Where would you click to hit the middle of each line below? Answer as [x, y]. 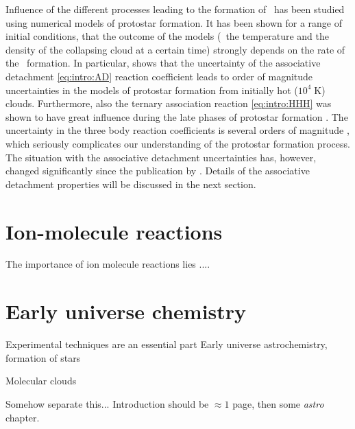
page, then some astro [278, 403]
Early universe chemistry [126, 311]
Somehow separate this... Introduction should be [107, 403]
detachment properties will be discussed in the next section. [131, 184]
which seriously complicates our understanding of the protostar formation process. [178, 143]
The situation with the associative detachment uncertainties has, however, [161, 157]
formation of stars [43, 357]
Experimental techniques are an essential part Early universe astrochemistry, [167, 344]
